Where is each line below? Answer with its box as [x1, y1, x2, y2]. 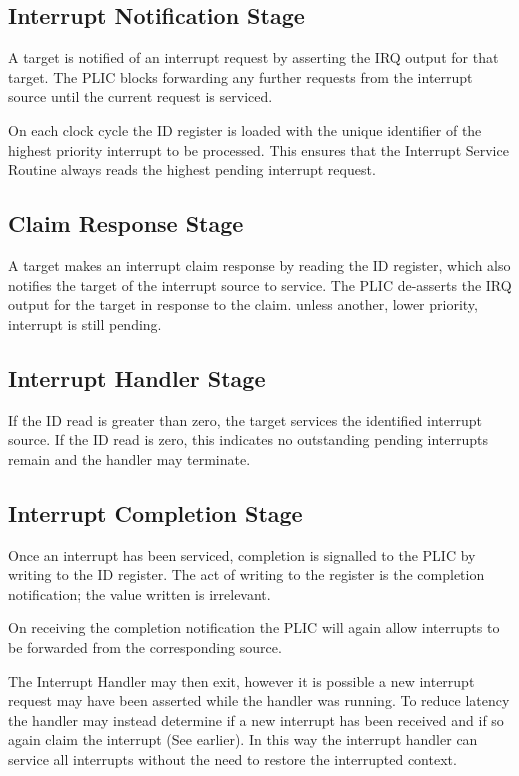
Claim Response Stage [8, 208, 244, 239]
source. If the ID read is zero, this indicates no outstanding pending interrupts [8, 429, 488, 450]
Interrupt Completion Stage [8, 497, 303, 528]
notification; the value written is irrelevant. [8, 583, 271, 604]
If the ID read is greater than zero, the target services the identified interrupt [8, 409, 482, 430]
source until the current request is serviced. [8, 86, 273, 107]
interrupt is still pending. [8, 313, 162, 334]
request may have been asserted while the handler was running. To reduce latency [8, 690, 510, 711]
